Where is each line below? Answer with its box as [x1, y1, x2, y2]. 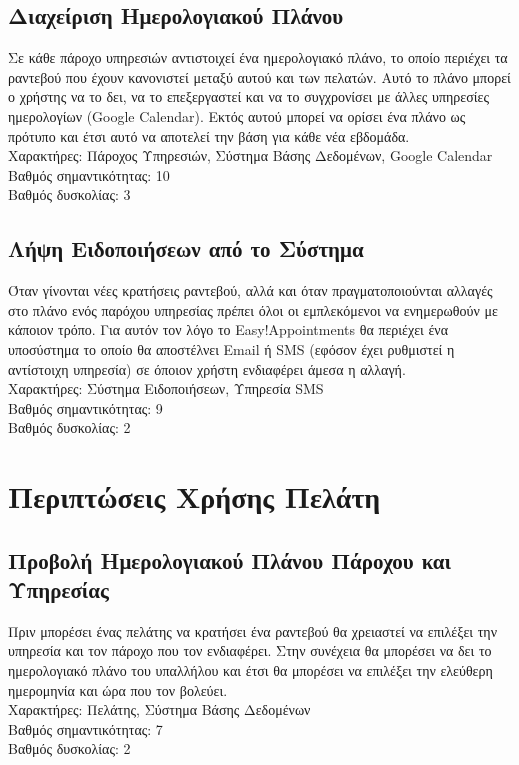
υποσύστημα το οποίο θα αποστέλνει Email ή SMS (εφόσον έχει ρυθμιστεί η [8, 338, 455, 359]
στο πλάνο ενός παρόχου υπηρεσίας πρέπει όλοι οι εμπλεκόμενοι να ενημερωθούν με [8, 299, 498, 320]
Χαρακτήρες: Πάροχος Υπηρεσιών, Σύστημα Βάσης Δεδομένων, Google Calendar [8, 145, 493, 166]
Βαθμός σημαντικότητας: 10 [8, 164, 170, 185]
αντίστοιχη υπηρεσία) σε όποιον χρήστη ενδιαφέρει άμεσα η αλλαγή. [8, 358, 406, 379]
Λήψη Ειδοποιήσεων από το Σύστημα [8, 233, 364, 264]
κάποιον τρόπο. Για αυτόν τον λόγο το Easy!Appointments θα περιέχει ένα [8, 319, 449, 340]
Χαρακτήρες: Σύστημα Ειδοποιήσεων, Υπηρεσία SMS [8, 378, 324, 399]
